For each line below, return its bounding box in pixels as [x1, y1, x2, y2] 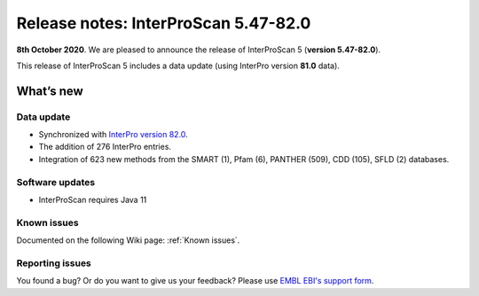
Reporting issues [16, 257, 92, 269]
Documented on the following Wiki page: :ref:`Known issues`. [16, 235, 240, 245]
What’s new [16, 83, 83, 98]
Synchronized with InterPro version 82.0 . [38, 129, 188, 140]
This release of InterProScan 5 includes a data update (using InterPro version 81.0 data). [16, 60, 341, 71]
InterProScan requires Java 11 [38, 195, 147, 206]
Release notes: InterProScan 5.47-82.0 [16, 13, 311, 33]
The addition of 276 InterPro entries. [38, 142, 172, 152]
